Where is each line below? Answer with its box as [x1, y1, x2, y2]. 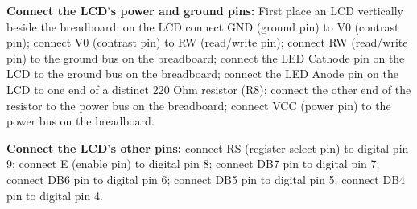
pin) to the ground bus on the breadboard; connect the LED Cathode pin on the [6, 49, 405, 66]
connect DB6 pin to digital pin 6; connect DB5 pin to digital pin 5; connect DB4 [6, 170, 406, 187]
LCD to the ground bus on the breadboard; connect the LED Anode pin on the [6, 65, 398, 82]
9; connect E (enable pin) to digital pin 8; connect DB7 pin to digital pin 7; [6, 155, 380, 172]
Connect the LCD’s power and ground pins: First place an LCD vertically [6, 2, 403, 18]
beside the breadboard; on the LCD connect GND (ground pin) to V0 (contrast [6, 18, 399, 35]
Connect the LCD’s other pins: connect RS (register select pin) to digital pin [6, 139, 409, 156]
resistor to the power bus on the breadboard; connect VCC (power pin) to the [6, 96, 391, 113]
